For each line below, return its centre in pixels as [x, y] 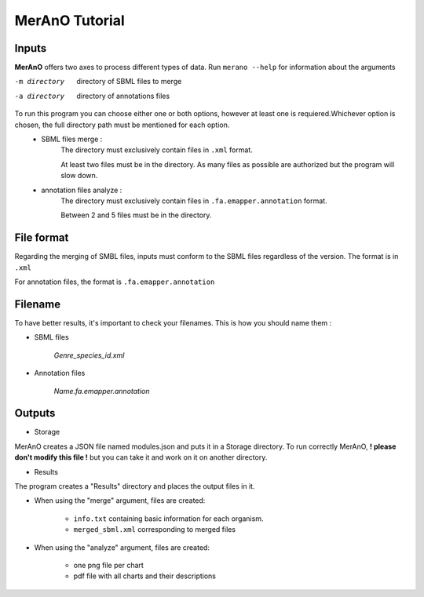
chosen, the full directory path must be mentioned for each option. [122, 125]
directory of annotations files [123, 96]
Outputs [35, 413]
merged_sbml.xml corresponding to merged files [154, 530]
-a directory [40, 96]
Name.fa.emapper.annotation [102, 391]
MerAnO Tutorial [69, 20]
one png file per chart [109, 565]
